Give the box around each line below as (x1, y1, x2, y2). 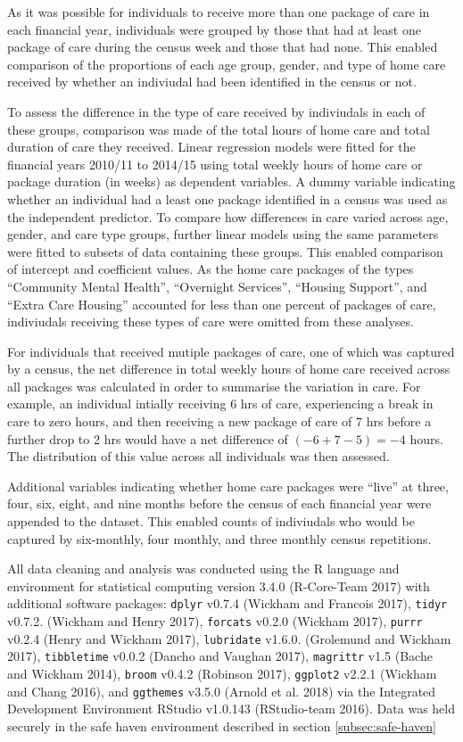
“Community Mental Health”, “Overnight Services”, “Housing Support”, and (7, 276, 427, 295)
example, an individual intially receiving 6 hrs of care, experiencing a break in (7, 394, 434, 413)
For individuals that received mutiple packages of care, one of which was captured (7, 342, 455, 360)
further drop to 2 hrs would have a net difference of (7, 429, 288, 448)
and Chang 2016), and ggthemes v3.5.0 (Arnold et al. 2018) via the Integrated (7, 681, 436, 700)
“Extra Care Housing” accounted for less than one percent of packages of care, (7, 294, 436, 313)
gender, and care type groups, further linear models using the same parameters (7, 225, 439, 243)
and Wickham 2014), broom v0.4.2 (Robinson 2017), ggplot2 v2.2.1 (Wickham (7, 664, 437, 683)
